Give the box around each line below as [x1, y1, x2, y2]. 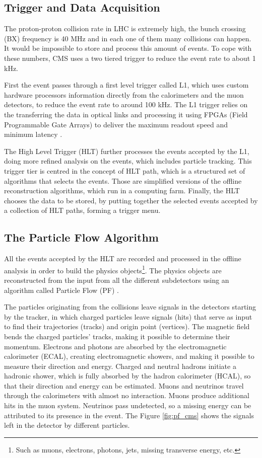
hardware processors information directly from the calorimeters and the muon [4, 89, 244, 100]
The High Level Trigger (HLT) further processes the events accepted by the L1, [4, 145, 249, 156]
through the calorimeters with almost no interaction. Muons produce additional [4, 390, 249, 401]
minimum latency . [4, 129, 62, 139]
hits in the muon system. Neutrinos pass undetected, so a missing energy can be [4, 400, 251, 411]
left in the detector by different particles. [4, 420, 130, 430]
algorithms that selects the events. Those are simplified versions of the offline [4, 175, 242, 186]
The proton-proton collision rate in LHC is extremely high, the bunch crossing [4, 23, 246, 34]
